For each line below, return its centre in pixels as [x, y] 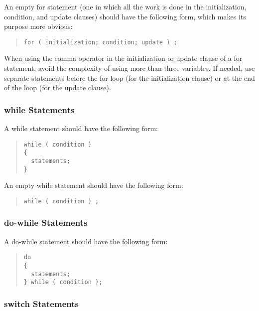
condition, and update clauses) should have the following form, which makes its [125, 16]
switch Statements [41, 303]
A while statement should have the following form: [81, 128]
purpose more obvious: [38, 26]
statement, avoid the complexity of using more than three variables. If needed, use [129, 68]
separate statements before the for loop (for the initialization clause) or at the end [129, 78]
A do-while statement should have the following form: [86, 241]
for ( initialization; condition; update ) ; [100, 42]
